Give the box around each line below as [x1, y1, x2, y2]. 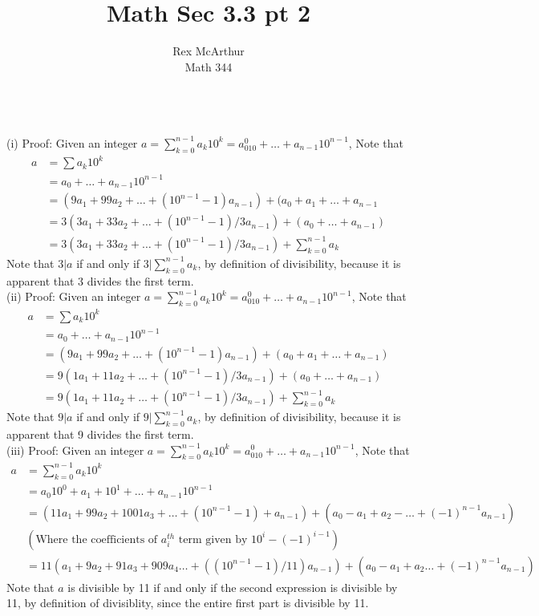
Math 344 [184, 58, 233, 75]
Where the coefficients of [35, 533, 158, 545]
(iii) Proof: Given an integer [6, 441, 144, 458]
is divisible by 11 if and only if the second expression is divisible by [67, 578, 398, 595]
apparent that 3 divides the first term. [6, 272, 194, 289]
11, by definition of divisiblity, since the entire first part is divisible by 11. [6, 594, 369, 611]
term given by [178, 533, 248, 545]
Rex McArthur [172, 43, 245, 59]
